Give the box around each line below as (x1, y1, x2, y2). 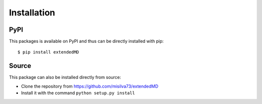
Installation (9, 7, 55, 18)
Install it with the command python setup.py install (21, 90, 135, 96)
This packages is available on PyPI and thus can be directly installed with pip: (9, 39, 164, 44)
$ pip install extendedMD (17, 50, 80, 55)
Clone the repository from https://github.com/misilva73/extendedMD (21, 83, 159, 89)
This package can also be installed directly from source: (9, 75, 121, 80)
